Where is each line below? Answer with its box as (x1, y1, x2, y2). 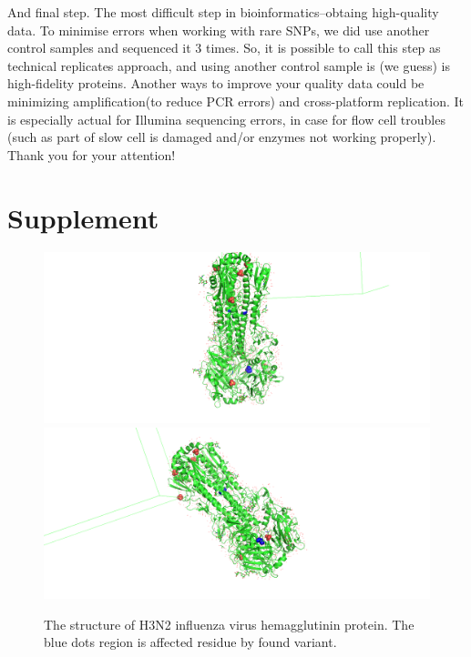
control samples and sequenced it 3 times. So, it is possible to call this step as (7, 38, 441, 57)
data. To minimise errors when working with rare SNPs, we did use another (7, 20, 430, 39)
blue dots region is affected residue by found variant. (44, 632, 337, 652)
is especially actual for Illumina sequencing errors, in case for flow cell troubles (7, 109, 445, 128)
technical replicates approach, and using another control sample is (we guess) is (7, 56, 450, 75)
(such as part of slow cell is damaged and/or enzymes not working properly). (7, 127, 436, 147)
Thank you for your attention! (7, 145, 176, 164)
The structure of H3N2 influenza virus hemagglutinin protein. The (44, 614, 415, 633)
